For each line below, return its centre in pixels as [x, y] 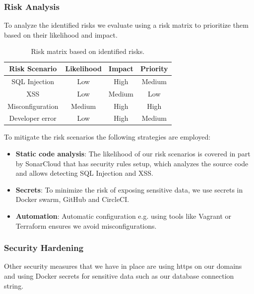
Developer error [33, 118]
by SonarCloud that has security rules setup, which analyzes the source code [132, 163]
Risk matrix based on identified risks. [88, 51]
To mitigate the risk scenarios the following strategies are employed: [107, 137]
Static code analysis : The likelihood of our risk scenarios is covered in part [133, 154]
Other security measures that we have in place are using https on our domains [123, 266]
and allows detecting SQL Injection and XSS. [84, 173]
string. [14, 285]
